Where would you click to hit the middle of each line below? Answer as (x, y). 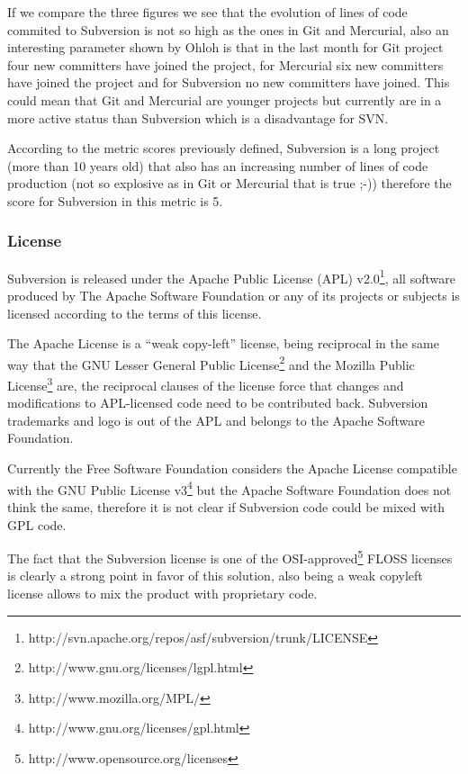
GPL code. (37, 524)
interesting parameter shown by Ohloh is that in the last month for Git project (225, 47)
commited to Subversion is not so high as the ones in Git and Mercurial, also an (228, 29)
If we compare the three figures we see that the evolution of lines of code (207, 12)
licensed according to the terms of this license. (135, 313)
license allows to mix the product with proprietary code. (162, 593)
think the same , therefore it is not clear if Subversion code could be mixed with (226, 506)
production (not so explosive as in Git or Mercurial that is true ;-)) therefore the (229, 183)
